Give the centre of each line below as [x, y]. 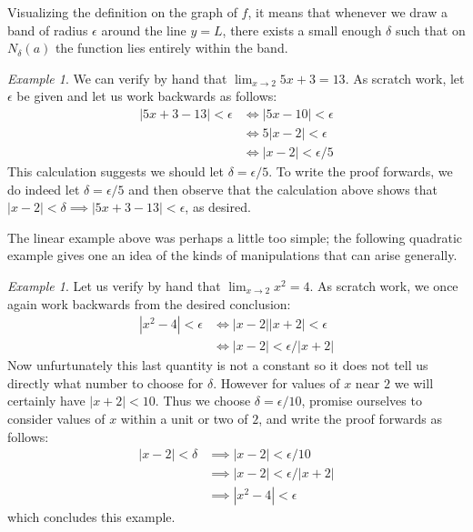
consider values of [56, 419]
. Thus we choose [203, 401]
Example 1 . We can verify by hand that [117, 78]
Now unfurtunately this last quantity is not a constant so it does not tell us [218, 365]
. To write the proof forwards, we [361, 171]
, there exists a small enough [302, 30]
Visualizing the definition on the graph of [122, 12]
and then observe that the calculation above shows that [283, 189]
